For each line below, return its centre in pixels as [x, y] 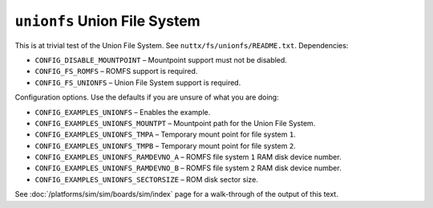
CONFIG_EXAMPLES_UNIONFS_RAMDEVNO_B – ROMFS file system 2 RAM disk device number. [188, 168]
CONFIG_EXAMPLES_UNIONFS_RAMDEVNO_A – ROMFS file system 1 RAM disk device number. [188, 157]
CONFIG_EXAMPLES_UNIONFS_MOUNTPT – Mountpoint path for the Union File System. [175, 123]
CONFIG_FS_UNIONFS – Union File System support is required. [138, 82]
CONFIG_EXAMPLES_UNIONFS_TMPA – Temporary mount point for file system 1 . [165, 135]
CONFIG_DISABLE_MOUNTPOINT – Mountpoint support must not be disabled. [161, 59]
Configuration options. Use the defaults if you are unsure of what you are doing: [147, 97]
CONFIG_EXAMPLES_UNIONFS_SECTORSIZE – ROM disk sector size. [146, 179]
